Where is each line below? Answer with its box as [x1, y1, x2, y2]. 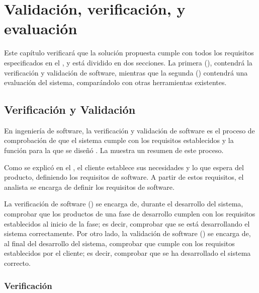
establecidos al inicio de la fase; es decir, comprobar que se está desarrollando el [4, 218, 250, 229]
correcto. [4, 258, 31, 268]
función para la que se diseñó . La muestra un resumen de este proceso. [4, 145, 224, 156]
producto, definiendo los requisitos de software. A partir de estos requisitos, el [4, 172, 244, 182]
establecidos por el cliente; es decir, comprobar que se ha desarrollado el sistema [4, 248, 251, 258]
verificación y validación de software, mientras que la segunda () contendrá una [4, 67, 248, 78]
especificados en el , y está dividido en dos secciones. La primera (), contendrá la [4, 57, 252, 67]
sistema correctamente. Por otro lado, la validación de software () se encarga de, [4, 228, 251, 239]
